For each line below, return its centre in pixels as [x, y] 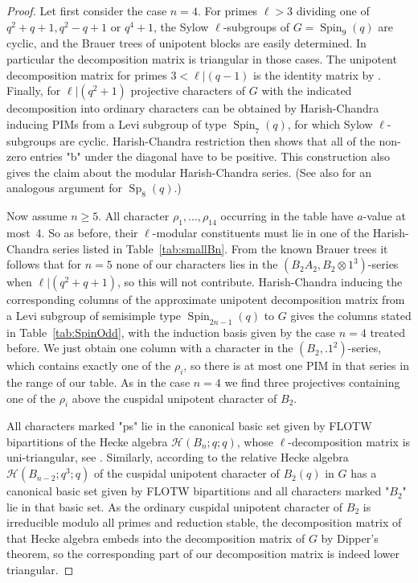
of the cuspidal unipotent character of [186, 473]
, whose [255, 441]
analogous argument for [65, 188]
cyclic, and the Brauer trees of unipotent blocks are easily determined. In [186, 43]
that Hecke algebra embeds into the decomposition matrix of [156, 538]
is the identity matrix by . [317, 74]
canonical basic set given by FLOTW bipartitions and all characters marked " [198, 491]
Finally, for [34, 90]
